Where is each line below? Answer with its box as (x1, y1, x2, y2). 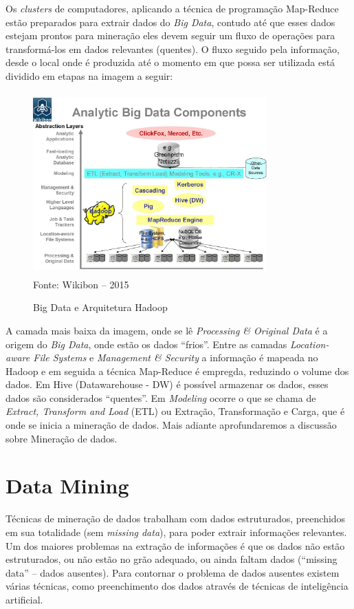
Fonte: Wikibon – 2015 (33, 277, 129, 291)
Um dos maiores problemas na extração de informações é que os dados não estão (5, 538, 345, 553)
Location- (290, 336, 329, 351)
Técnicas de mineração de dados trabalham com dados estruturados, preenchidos (5, 511, 346, 526)
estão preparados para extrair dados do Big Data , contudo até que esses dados (5, 14, 335, 29)
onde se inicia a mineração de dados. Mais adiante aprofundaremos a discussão (5, 418, 337, 432)
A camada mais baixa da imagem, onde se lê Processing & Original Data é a (5, 323, 328, 337)
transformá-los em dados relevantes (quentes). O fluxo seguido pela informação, (5, 41, 340, 56)
